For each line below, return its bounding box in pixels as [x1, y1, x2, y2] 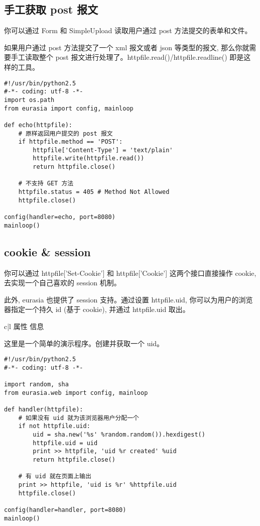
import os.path [4, 96, 55, 103]
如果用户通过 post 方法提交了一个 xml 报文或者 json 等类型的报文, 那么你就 [4, 42, 249, 52]
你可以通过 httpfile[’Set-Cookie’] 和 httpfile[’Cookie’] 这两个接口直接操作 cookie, [4, 267, 256, 278]
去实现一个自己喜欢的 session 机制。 [4, 277, 121, 288]
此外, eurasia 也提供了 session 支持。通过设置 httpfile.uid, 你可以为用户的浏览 [4, 294, 253, 304]
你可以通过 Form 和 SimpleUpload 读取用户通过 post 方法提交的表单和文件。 [4, 25, 252, 36]
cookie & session [4, 244, 91, 259]
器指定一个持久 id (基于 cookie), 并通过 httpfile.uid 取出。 [4, 304, 190, 314]
